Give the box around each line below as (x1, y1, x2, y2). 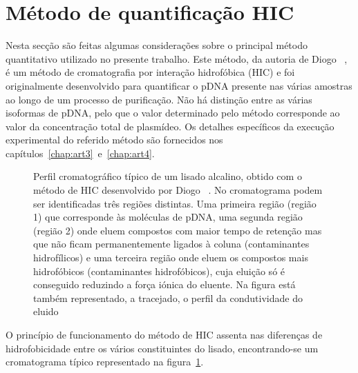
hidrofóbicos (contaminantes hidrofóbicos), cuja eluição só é (33, 263, 285, 278)
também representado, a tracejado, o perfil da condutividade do (33, 290, 303, 305)
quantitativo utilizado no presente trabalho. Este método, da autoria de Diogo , (6, 51, 348, 65)
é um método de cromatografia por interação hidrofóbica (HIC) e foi (6, 65, 295, 79)
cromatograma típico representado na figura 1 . (6, 354, 204, 369)
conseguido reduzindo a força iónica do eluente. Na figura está (33, 277, 296, 292)
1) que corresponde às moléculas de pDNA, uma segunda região (33, 210, 303, 224)
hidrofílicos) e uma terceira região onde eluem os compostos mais (33, 250, 308, 265)
